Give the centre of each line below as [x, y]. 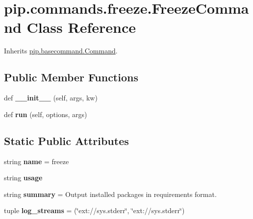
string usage [23, 178]
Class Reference [81, 27]
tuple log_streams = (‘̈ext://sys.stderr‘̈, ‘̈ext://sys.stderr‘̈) [94, 210]
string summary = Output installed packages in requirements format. [110, 194]
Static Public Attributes [66, 140]
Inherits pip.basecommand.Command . [61, 51]
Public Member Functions [71, 77]
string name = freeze [37, 161]
